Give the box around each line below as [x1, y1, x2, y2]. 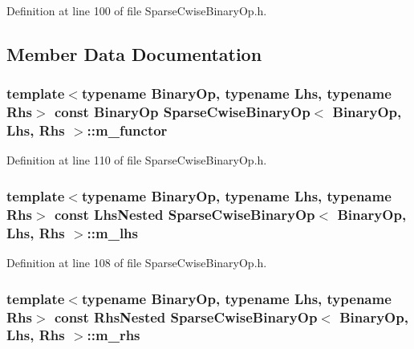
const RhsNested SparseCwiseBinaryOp [54, 306, 318, 327]
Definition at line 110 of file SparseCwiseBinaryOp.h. [6, 152, 267, 168]
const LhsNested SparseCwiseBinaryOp [54, 204, 315, 224]
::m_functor [87, 120, 168, 140]
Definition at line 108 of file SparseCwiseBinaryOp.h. [6, 254, 267, 271]
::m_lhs [87, 222, 138, 242]
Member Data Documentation [6, 41, 262, 66]
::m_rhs [87, 325, 140, 345]
